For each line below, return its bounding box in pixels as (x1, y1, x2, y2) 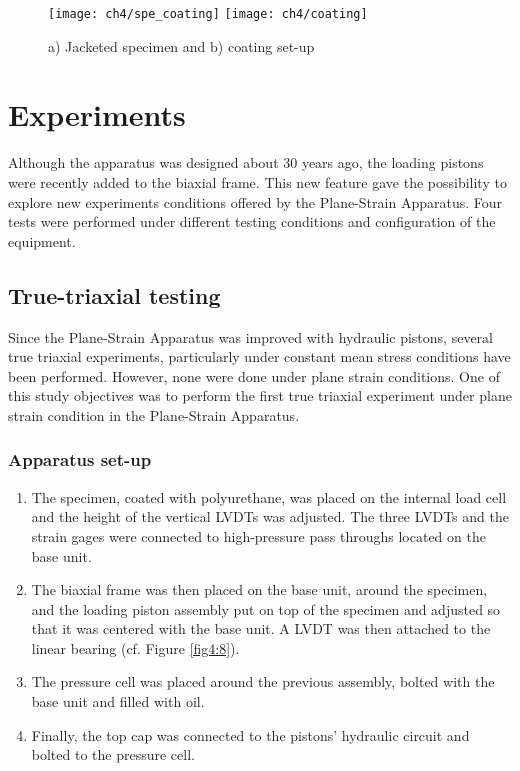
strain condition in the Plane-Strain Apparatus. (8, 404, 300, 425)
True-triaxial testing (8, 279, 221, 310)
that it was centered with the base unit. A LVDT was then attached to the (31, 618, 491, 639)
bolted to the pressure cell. (31, 744, 195, 765)
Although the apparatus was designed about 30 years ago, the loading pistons (8, 152, 484, 173)
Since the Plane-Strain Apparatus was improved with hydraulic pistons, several (8, 326, 493, 347)
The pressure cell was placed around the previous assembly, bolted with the (31, 671, 495, 692)
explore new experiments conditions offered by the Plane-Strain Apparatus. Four (8, 191, 503, 212)
